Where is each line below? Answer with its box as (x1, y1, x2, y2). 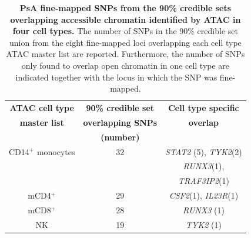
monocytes (36, 145, 75, 157)
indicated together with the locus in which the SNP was (15, 71, 217, 83)
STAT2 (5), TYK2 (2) (165, 145, 242, 157)
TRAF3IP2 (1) (178, 175, 229, 187)
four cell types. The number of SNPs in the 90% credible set (12, 25, 238, 37)
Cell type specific (168, 102, 239, 113)
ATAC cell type (9, 102, 74, 113)
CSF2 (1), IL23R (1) (169, 189, 239, 202)
